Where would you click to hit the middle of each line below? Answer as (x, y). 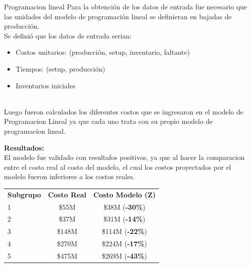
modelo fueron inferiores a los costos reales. (70, 176)
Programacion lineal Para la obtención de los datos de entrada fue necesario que (125, 6)
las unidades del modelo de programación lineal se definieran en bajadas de (118, 16)
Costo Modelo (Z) (125, 194)
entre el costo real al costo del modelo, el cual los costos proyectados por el (118, 167)
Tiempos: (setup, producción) (60, 68)
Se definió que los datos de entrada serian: (68, 35)
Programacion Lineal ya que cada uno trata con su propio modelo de (108, 121)
